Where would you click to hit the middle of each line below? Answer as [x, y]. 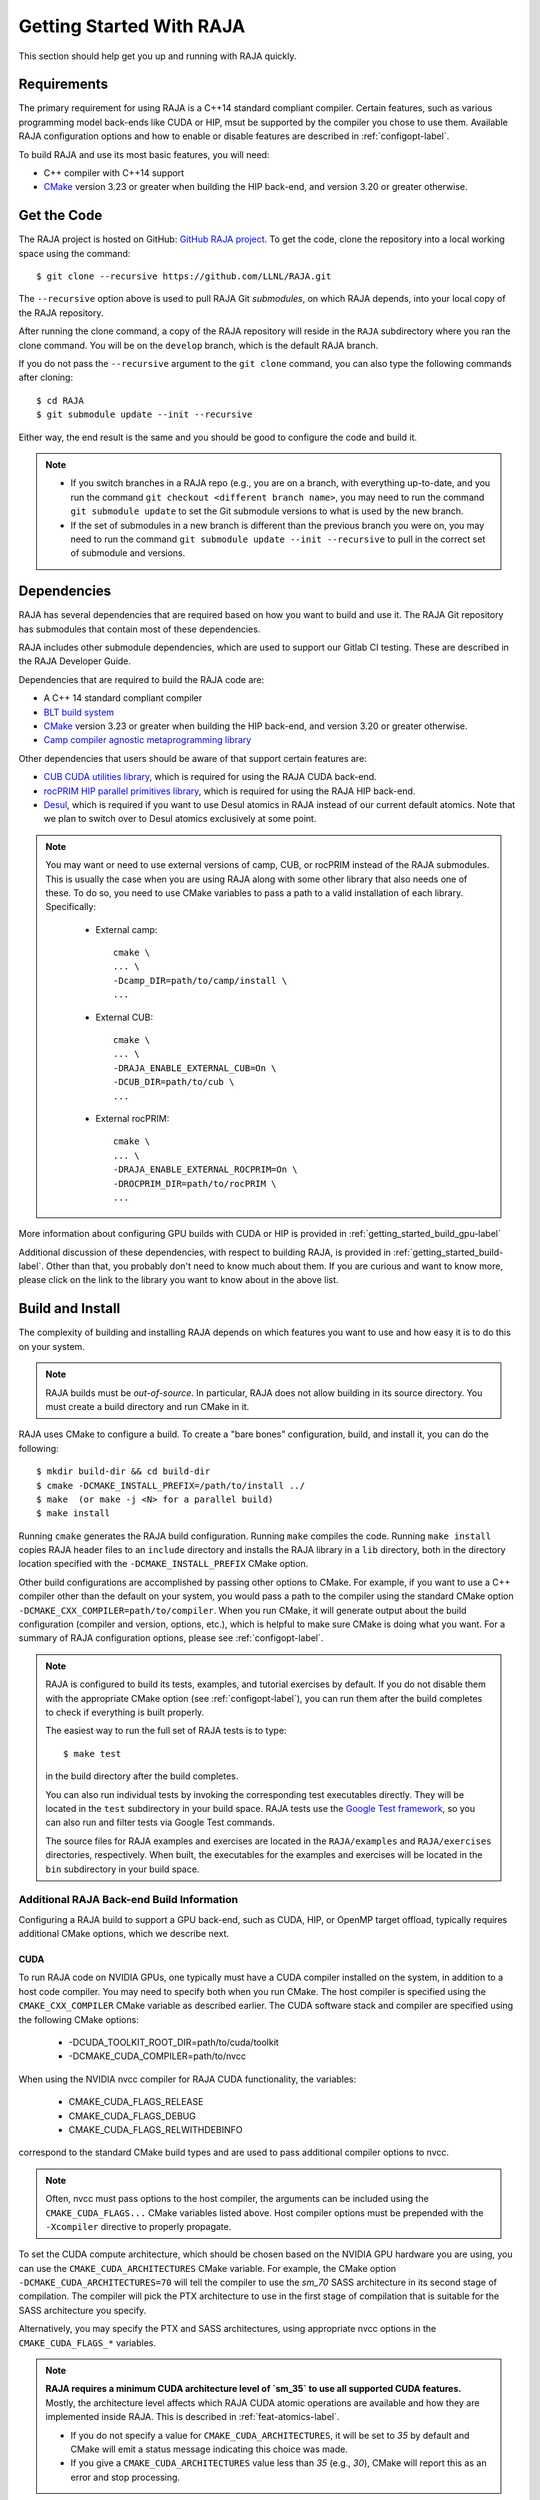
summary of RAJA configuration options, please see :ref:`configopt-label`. [171, 1638]
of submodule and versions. [128, 553]
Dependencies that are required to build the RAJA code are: [141, 679]
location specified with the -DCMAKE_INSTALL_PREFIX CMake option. [163, 1564]
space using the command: [74, 253]
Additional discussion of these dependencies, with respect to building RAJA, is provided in [205, 1252]
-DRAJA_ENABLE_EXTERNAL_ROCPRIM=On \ [206, 1169]
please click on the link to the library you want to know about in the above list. [178, 1280]
